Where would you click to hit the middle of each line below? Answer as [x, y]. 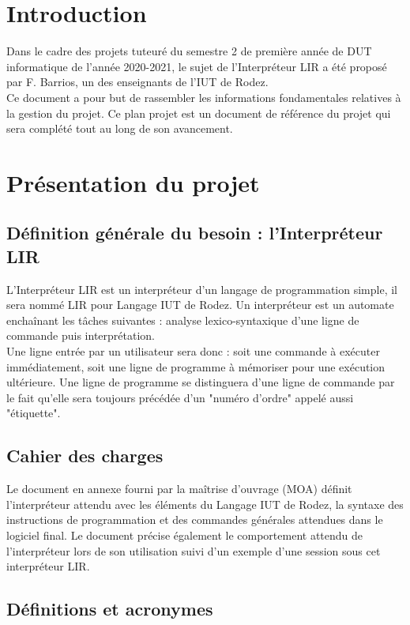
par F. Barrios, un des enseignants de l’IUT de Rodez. [137, 82]
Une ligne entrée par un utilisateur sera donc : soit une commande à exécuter [193, 351]
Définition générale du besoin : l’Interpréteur [195, 233]
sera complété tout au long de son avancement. [120, 128]
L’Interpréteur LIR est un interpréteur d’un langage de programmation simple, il [202, 289]
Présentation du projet [133, 182]
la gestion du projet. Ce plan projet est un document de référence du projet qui [199, 113]
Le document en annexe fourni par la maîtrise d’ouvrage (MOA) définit [179, 489]
